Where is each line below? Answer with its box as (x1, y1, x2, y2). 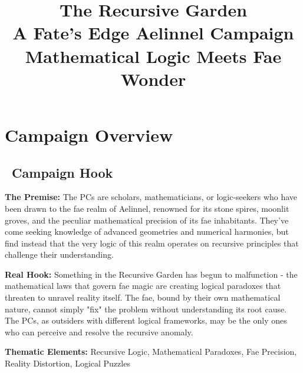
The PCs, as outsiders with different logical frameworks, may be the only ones (5, 314, 287, 327)
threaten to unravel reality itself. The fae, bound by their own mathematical (5, 291, 281, 304)
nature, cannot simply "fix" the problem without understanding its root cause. (5, 302, 287, 315)
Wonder (120, 66, 186, 91)
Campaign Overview (5, 122, 173, 146)
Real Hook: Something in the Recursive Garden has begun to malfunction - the (5, 268, 298, 280)
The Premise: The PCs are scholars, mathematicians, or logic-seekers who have (5, 191, 298, 203)
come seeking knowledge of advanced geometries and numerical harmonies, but (5, 225, 289, 238)
